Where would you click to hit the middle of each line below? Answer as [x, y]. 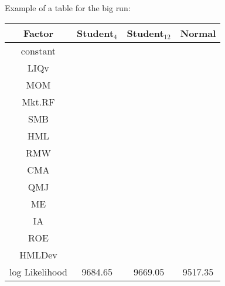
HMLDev [38, 254]
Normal [198, 33]
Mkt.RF [38, 101]
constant [38, 50]
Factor [38, 33]
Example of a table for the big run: [68, 8]
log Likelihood [38, 271]
